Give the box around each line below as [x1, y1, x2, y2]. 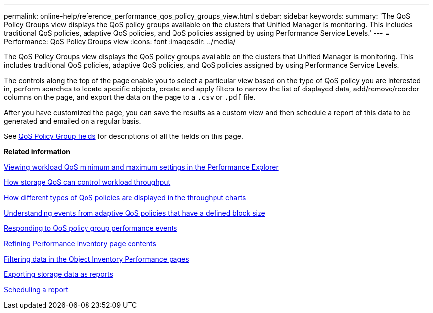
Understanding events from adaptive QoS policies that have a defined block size [4, 209, 265, 217]
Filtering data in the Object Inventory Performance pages [4, 255, 189, 263]
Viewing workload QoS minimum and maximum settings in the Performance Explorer [4, 163, 279, 171]
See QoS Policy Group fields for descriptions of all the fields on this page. [4, 132, 243, 140]
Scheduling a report [4, 285, 68, 294]
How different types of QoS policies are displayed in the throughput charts [4, 193, 246, 202]
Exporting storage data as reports [4, 270, 113, 278]
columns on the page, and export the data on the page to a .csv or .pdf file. [4, 93, 256, 101]
